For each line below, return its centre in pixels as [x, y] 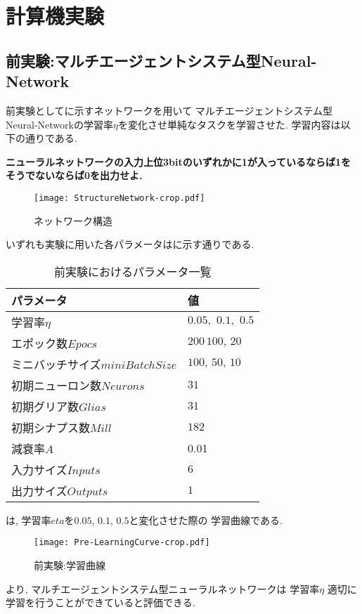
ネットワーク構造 [73, 220]
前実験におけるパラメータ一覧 [132, 271]
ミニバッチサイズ [56, 364]
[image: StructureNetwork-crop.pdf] [119, 198]
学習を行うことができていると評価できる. [101, 602]
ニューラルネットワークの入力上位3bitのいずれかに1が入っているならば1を [179, 161]
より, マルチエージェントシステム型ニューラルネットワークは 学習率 [163, 588]
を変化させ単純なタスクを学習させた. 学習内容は [229, 124]
